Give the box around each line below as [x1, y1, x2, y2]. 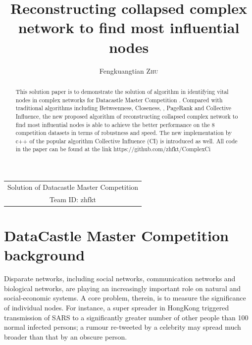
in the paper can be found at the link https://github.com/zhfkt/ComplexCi [15, 145, 211, 153]
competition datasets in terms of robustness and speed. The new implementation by [15, 129, 232, 137]
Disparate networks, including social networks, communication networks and [4, 273, 236, 284]
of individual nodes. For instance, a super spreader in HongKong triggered [4, 302, 229, 312]
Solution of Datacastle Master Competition [7, 181, 139, 192]
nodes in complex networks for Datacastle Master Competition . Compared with [15, 95, 223, 104]
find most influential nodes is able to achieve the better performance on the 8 [15, 120, 215, 129]
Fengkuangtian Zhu [99, 65, 158, 76]
